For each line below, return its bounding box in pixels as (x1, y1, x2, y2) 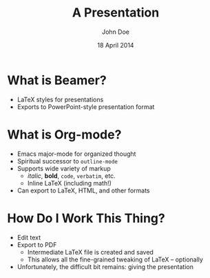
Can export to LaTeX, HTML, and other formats (17, 186, 150, 195)
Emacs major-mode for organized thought (17, 150, 136, 158)
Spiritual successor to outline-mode (17, 157, 118, 165)
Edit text (17, 233, 41, 241)
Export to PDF (17, 240, 57, 249)
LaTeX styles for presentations (17, 95, 104, 103)
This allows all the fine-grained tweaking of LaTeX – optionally (27, 255, 203, 264)
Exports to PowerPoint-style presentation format (17, 102, 155, 111)
